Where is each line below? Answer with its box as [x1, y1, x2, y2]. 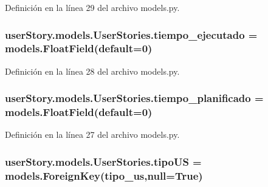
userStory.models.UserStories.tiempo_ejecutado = [5, 27, 258, 42]
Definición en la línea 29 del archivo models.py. [5, 1, 180, 13]
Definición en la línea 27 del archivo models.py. [5, 128, 180, 141]
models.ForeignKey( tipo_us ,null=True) [5, 168, 203, 183]
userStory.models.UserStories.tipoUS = [5, 154, 202, 169]
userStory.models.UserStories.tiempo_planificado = [5, 90, 264, 106]
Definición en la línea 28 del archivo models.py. [5, 64, 180, 77]
